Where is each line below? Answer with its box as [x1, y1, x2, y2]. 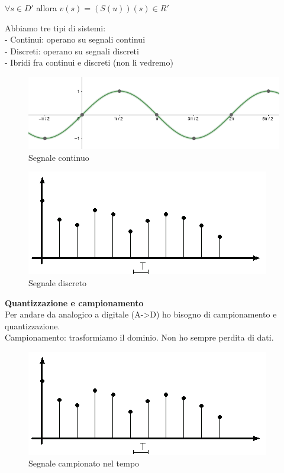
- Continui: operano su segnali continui [5, 33, 146, 46]
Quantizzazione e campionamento [5, 296, 144, 309]
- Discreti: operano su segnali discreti [5, 44, 139, 57]
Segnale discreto [28, 277, 87, 289]
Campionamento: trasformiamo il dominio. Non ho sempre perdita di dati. [5, 331, 274, 344]
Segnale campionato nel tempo [28, 456, 140, 469]
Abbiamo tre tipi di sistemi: [5, 21, 106, 34]
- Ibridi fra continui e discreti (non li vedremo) [5, 56, 173, 69]
